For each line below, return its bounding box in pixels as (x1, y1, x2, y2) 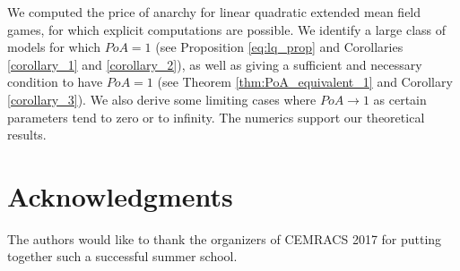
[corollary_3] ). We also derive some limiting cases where (7, 89, 317, 108)
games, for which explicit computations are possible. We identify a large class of (7, 20, 447, 38)
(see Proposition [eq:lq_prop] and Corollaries (155, 38, 404, 56)
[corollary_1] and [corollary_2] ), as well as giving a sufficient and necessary (7, 55, 422, 73)
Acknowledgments (7, 177, 233, 214)
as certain (373, 89, 427, 108)
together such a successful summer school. (7, 247, 238, 266)
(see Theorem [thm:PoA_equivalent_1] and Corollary (157, 72, 453, 91)
